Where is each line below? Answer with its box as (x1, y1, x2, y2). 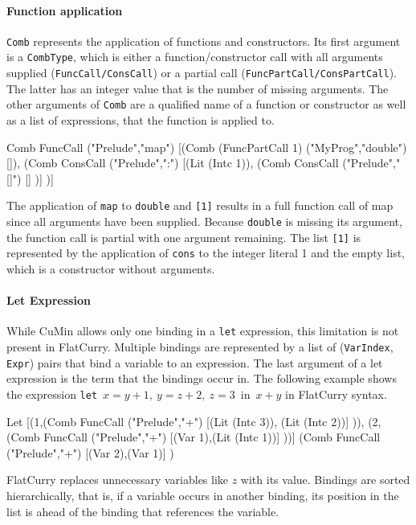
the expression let (6, 385, 98, 402)
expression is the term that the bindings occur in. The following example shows (6, 370, 397, 387)
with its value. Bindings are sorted (240, 471, 410, 488)
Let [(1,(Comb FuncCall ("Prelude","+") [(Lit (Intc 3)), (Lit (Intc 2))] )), (6, 412, 365, 429)
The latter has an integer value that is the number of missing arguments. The (6, 80, 389, 96)
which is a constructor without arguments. (6, 260, 215, 277)
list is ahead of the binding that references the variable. (6, 502, 279, 519)
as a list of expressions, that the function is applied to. (6, 112, 275, 129)
